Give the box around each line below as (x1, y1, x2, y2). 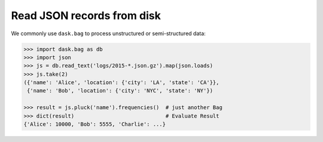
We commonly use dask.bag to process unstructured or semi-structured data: (11, 30, 206, 37)
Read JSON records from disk (11, 9, 161, 22)
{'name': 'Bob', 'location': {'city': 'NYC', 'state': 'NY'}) (27, 87, 214, 94)
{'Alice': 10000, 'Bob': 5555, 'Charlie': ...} (23, 121, 166, 128)
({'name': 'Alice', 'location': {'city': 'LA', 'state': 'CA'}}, (23, 79, 220, 86)
